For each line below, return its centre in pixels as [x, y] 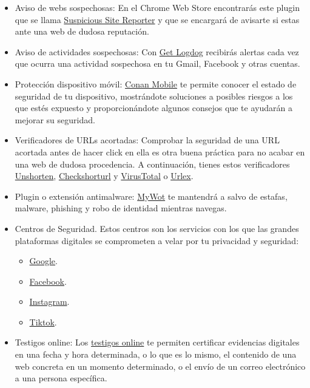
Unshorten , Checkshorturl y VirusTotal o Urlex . [104, 176]
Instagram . [49, 301]
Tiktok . [43, 322]
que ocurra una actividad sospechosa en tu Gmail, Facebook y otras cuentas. [157, 63]
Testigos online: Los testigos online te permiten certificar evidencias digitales [157, 342]
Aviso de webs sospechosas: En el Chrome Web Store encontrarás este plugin [157, 7]
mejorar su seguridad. [55, 119]
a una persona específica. [61, 378]
